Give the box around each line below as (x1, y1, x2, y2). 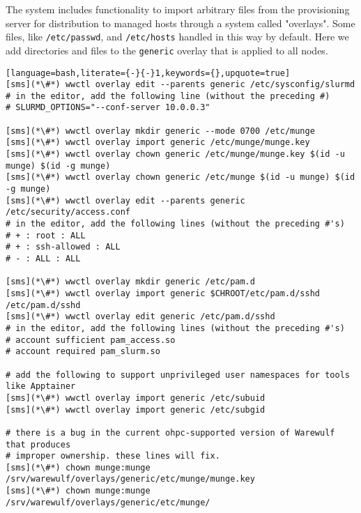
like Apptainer (6, 381, 76, 392)
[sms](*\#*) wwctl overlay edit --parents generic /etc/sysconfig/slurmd (6, 79, 355, 90)
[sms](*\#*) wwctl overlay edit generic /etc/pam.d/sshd (6, 312, 275, 322)
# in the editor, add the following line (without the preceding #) (6, 91, 330, 101)
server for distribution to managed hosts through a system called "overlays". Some (6, 15, 355, 30)
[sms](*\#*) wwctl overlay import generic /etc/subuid (6, 392, 266, 403)
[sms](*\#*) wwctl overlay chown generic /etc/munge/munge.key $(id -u (6, 149, 345, 160)
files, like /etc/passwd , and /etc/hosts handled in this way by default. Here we (6, 29, 349, 44)
